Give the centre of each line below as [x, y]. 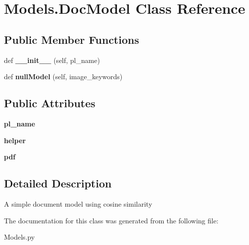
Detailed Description [58, 183]
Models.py [19, 237]
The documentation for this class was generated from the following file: [111, 220]
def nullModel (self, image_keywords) [63, 77]
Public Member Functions [71, 39]
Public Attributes [50, 103]
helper [15, 140]
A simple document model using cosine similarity [78, 203]
